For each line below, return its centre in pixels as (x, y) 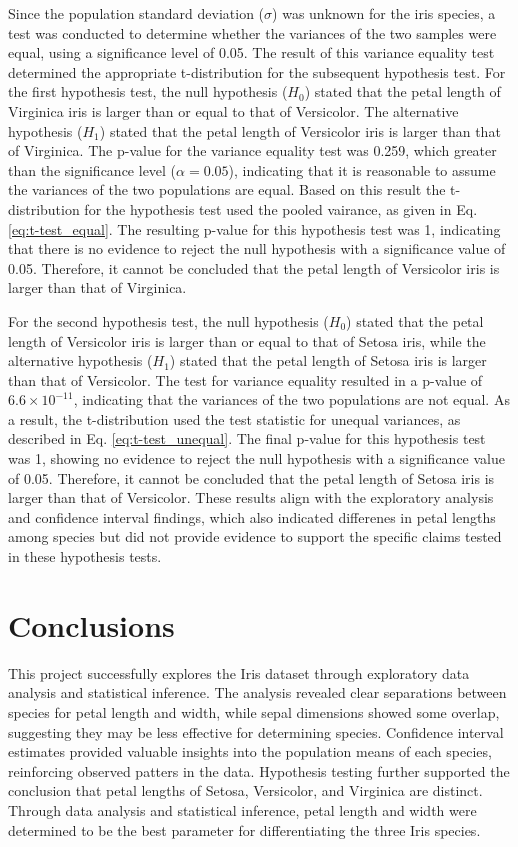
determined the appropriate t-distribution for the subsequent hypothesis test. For (257, 71)
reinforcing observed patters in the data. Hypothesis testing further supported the (259, 770)
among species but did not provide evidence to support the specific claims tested (255, 536)
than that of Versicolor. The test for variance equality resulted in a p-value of (245, 379)
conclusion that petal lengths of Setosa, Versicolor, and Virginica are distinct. (245, 790)
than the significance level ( (92, 169)
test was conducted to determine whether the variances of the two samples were (252, 32)
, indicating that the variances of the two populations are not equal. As (291, 399)
